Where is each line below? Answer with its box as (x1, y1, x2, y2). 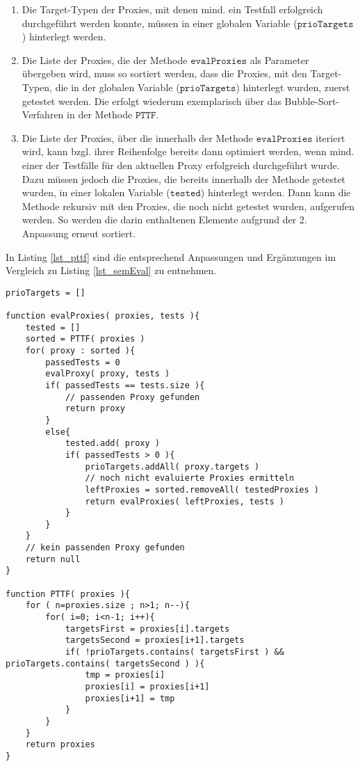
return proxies (25, 740, 95, 750)
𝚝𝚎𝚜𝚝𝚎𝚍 (170, 189, 201, 199)
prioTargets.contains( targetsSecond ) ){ (6, 658, 205, 669)
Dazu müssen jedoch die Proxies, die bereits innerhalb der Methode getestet (22, 171, 346, 186)
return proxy (65, 404, 125, 414)
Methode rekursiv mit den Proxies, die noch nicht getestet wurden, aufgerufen (22, 198, 354, 213)
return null (25, 554, 81, 564)
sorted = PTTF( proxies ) (25, 334, 145, 344)
